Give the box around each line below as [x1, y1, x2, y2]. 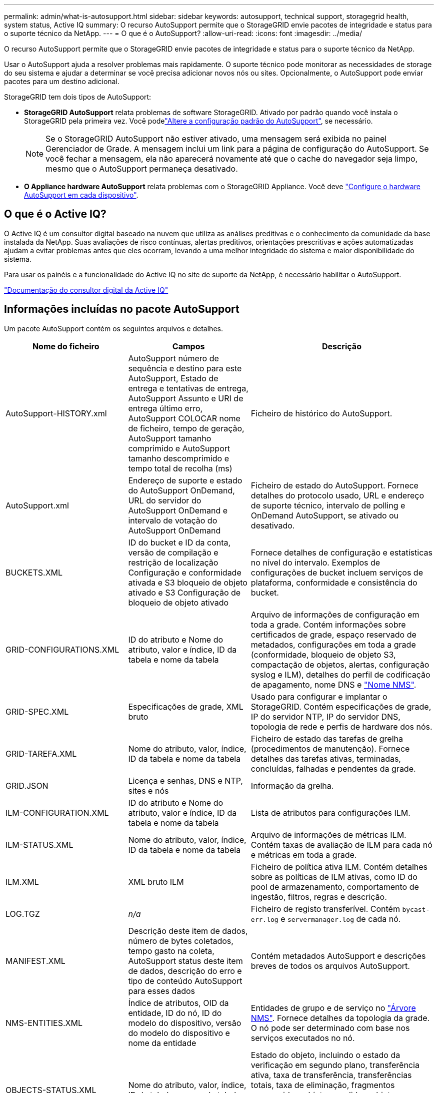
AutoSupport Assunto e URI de [128, 393, 243, 403]
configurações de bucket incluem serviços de [250, 567, 423, 578]
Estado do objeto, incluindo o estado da [250, 1049, 400, 1060]
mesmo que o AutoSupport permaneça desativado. [45, 164, 238, 174]
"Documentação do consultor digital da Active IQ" [4, 285, 168, 294]
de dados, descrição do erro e [128, 965, 242, 976]
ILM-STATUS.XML [5, 839, 73, 850]
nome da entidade [128, 1037, 196, 1048]
